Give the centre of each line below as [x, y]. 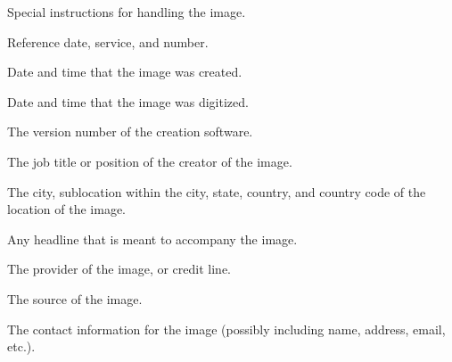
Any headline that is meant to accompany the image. [152, 239]
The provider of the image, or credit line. [119, 269]
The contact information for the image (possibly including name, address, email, [226, 329]
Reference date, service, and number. [108, 41]
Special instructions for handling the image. [127, 12]
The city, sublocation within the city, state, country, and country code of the [217, 191]
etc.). [21, 346]
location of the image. [66, 209]
